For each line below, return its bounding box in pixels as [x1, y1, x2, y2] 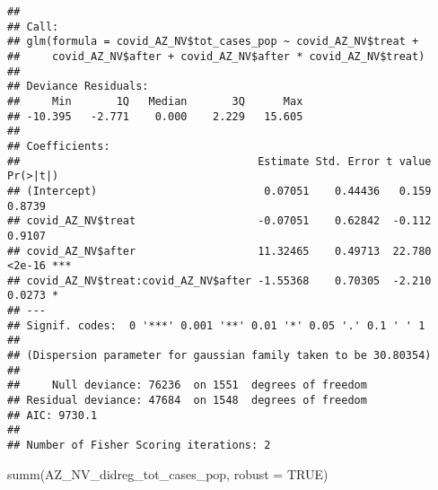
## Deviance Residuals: [7, 80, 149, 93]
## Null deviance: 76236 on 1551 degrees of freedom [7, 379, 367, 392]
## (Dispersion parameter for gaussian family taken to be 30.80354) [7, 349, 432, 363]
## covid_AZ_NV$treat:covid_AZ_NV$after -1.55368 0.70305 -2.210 [7, 274, 432, 287]
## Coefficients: [7, 139, 110, 153]
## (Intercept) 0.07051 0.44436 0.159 [7, 184, 432, 197]
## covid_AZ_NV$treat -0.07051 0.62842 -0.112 [7, 214, 432, 228]
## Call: [7, 20, 59, 33]
